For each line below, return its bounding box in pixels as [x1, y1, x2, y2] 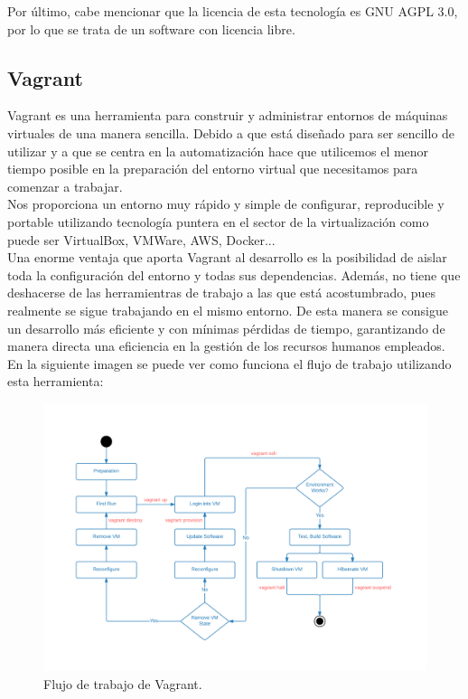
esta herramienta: [7, 372, 104, 391]
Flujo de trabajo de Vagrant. [43, 674, 202, 693]
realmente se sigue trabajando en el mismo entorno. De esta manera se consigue [7, 300, 449, 319]
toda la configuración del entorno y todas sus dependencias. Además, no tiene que [7, 265, 461, 284]
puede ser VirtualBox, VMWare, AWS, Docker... [7, 230, 276, 249]
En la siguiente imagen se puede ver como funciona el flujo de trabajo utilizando [7, 354, 452, 373]
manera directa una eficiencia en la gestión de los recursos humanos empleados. [7, 336, 445, 355]
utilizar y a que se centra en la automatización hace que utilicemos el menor [7, 141, 429, 160]
